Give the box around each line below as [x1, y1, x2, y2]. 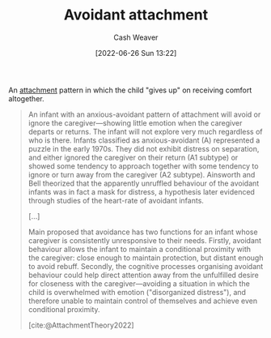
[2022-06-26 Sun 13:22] [95, 48, 177, 58]
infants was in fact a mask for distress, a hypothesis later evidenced [28, 186, 255, 196]
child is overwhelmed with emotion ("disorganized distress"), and [28, 287, 247, 297]
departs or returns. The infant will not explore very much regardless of [28, 126, 263, 136]
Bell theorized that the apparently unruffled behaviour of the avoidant [28, 178, 260, 188]
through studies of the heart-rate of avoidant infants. [28, 195, 205, 205]
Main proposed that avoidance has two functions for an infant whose [28, 227, 258, 237]
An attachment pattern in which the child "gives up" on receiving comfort [8, 85, 252, 95]
